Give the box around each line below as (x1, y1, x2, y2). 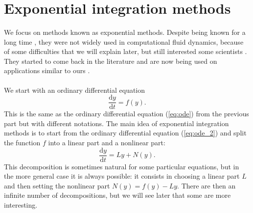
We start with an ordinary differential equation (4, 84, 145, 95)
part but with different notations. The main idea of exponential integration (4, 118, 229, 128)
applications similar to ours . (4, 65, 90, 76)
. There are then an (177, 180, 236, 190)
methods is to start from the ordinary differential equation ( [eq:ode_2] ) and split (4, 128, 247, 138)
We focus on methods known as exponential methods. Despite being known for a (4, 27, 246, 37)
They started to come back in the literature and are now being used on (4, 55, 217, 66)
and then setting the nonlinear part (4, 180, 110, 190)
